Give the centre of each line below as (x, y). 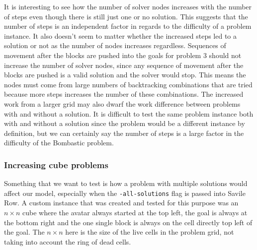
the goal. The (24, 232)
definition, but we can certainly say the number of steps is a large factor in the (124, 133)
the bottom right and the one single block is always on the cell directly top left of (128, 222)
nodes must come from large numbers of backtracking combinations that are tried (128, 84)
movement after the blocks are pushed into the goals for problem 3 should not (123, 55)
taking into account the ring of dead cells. (68, 241)
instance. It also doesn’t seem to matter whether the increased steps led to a (121, 35)
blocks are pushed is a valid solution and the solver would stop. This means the (125, 75)
